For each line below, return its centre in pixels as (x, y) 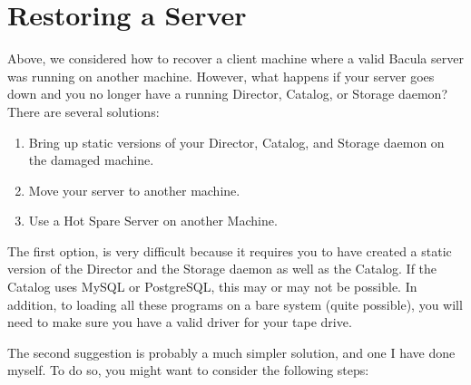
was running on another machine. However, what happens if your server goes (221, 76)
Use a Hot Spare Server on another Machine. (153, 221)
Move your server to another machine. (134, 190)
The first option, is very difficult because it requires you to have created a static (230, 250)
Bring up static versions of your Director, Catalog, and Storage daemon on (236, 142)
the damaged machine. (91, 160)
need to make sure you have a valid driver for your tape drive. (180, 322)
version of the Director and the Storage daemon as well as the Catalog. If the (222, 269)
